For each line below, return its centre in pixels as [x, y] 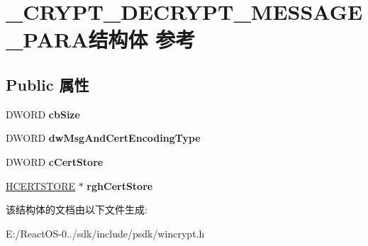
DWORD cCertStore [55, 161]
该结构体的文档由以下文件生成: [77, 209]
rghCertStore [120, 185]
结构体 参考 [142, 39]
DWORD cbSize [43, 114]
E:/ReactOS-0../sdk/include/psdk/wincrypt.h [105, 233]
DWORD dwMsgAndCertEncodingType [103, 138]
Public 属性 [48, 84]
